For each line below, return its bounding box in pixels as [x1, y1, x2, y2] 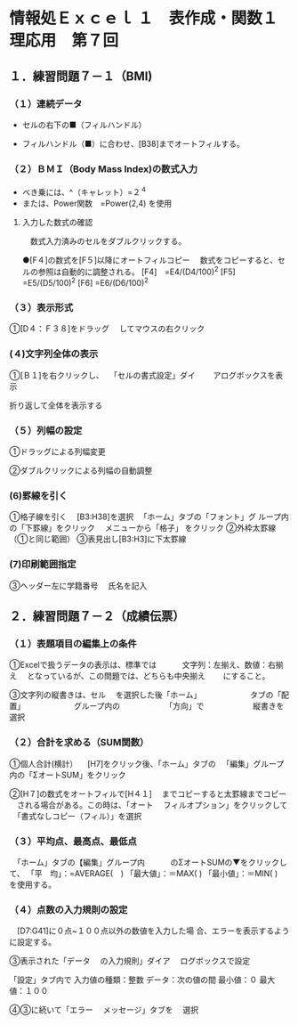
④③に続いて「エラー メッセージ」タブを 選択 [9, 1005, 199, 1015]
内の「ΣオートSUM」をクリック [9, 769, 126, 780]
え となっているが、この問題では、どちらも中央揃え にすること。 [9, 671, 270, 681]
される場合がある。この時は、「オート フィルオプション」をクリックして [16, 799, 288, 810]
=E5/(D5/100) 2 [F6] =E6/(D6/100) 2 [21, 276, 149, 289]
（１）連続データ [9, 97, 83, 110]
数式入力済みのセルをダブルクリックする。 [29, 235, 187, 246]
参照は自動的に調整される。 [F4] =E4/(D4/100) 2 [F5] [37, 264, 236, 277]
